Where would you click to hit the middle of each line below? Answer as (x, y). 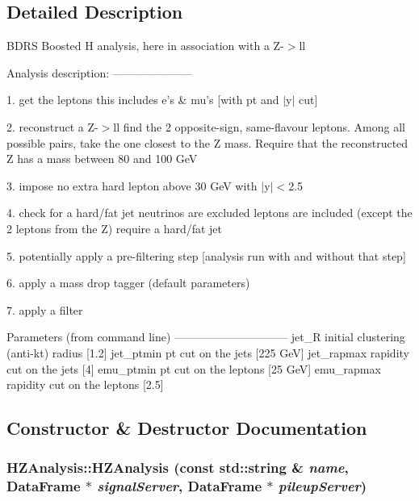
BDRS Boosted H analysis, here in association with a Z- (145, 46)
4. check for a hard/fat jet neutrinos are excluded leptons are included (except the (209, 213)
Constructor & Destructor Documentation (187, 428)
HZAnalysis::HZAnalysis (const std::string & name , (178, 468)
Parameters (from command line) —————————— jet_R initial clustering (206, 337)
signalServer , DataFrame (180, 486)
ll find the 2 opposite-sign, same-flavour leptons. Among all (259, 126)
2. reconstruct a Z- (52, 126)
